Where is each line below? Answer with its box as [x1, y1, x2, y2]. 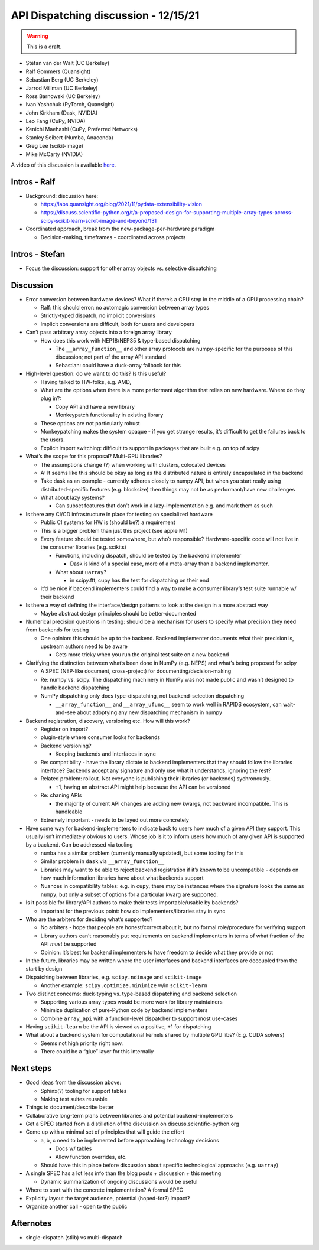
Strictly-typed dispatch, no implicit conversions [40, 312, 156, 319]
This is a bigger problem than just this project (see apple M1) [40, 527, 188, 534]
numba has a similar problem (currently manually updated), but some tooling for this [40, 849, 244, 857]
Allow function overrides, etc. [55, 1153, 127, 1160]
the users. [40, 436, 65, 443]
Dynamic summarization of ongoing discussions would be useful [40, 1178, 198, 1185]
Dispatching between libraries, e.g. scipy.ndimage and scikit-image [25, 974, 202, 981]
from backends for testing [25, 626, 89, 633]
